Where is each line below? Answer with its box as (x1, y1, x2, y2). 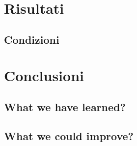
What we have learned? (4, 99, 126, 114)
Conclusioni (4, 65, 84, 86)
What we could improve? (4, 128, 134, 143)
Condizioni (4, 31, 59, 47)
